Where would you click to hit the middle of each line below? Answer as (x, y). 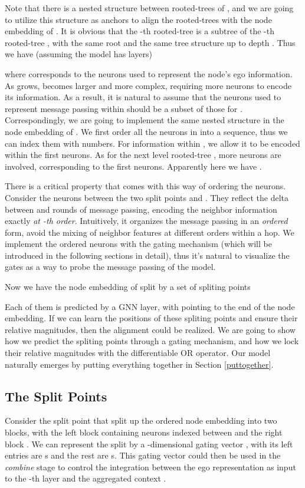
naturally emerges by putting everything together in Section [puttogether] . (139, 364)
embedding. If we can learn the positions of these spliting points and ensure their (151, 318)
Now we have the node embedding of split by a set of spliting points (128, 287)
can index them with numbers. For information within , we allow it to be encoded (152, 143)
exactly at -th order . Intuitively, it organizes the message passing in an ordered (146, 221)
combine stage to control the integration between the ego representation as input (150, 466)
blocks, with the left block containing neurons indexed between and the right (144, 432)
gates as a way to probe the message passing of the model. (110, 267)
